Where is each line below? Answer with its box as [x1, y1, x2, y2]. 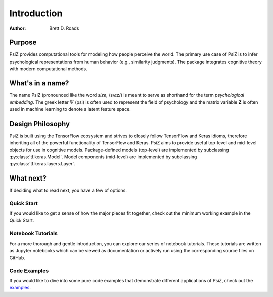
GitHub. [9, 255, 25, 261]
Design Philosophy [9, 119, 70, 128]
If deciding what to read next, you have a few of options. [9, 187, 127, 194]
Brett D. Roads [49, 25, 79, 31]
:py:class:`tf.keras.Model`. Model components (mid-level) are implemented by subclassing [9, 154, 197, 160]
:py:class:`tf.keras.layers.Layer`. [9, 161, 76, 167]
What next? [9, 174, 47, 183]
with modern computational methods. [9, 66, 88, 72]
